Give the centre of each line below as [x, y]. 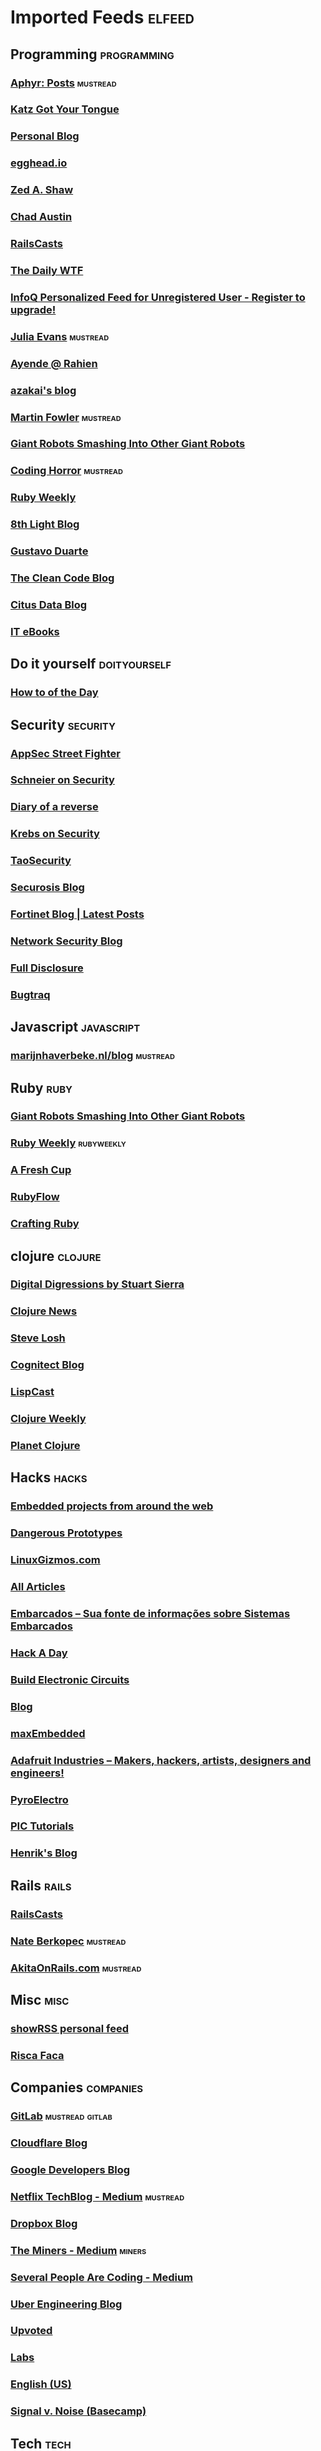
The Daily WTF [47, 270]
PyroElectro [39, 1799]
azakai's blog [43, 390]
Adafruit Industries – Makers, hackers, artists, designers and [161, 1760]
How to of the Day [54, 693]
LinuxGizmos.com [55, 1560]
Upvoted [31, 2331]
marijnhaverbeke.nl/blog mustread [92, 1056]
